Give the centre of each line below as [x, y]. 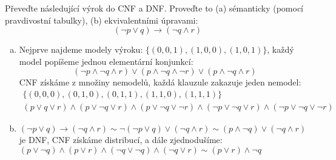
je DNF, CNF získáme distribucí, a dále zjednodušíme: [121, 140]
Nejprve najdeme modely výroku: [81, 49]
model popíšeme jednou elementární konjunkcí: [106, 61]
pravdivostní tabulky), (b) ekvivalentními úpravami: [102, 20]
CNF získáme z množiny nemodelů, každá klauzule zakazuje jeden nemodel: [160, 82]
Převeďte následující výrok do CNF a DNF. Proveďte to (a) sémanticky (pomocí [154, 8]
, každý [281, 49]
